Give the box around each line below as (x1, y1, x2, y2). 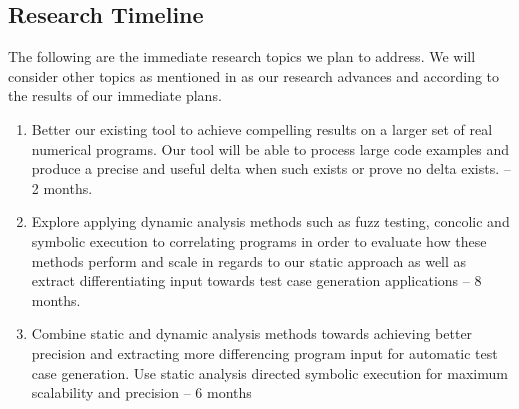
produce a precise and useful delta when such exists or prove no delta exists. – (31, 158, 511, 179)
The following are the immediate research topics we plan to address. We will (8, 46, 476, 67)
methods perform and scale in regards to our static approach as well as (31, 250, 467, 271)
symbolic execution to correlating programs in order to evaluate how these (31, 230, 487, 251)
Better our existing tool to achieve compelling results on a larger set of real (31, 118, 493, 139)
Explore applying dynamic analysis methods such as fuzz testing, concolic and (31, 211, 510, 232)
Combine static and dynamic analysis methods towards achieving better (31, 323, 473, 344)
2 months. (31, 177, 93, 198)
